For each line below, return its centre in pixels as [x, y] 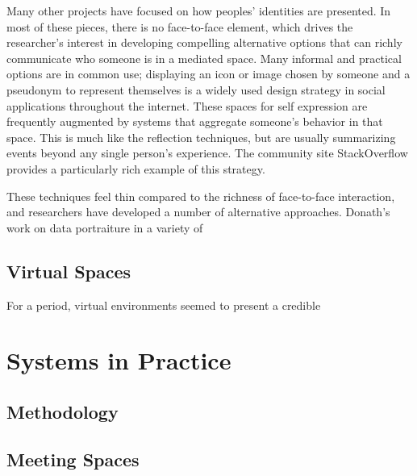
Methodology [63, 411]
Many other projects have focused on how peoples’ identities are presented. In [199, 10]
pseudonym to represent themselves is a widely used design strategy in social [196, 89]
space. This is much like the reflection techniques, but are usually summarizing [201, 137]
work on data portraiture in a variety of [105, 227]
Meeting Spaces [73, 459]
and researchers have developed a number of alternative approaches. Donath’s [198, 212]
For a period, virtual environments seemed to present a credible [164, 305]
